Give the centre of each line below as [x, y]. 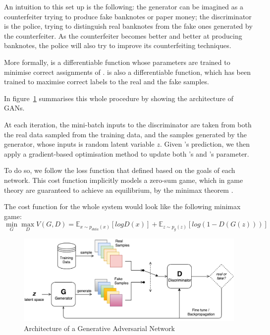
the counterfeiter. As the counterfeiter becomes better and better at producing [123, 35]
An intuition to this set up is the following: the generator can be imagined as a [124, 6]
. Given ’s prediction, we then [205, 144]
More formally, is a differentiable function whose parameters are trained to [117, 62]
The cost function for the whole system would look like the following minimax [122, 206]
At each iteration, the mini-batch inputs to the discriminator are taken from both [128, 124]
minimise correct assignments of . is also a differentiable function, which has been [128, 72]
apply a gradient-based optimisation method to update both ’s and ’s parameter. [127, 153]
